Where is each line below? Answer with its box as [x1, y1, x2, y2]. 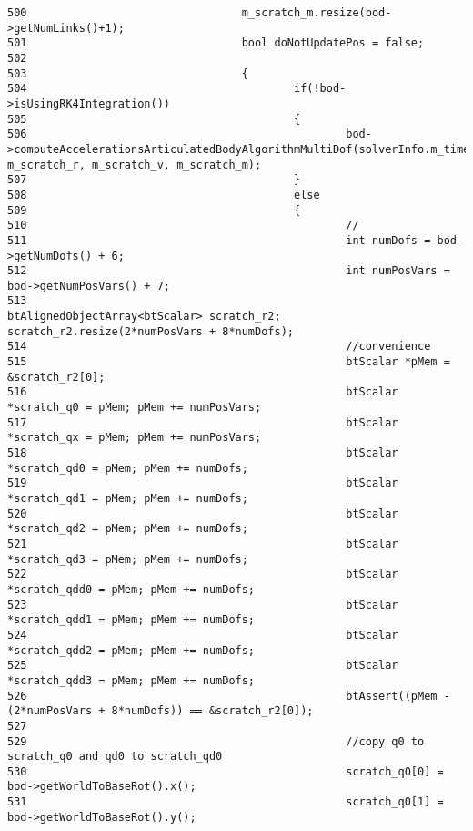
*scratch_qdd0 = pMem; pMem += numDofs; [7, 582, 256, 596]
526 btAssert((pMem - [7, 689, 450, 703]
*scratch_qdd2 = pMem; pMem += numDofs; [7, 643, 256, 657]
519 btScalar [7, 477, 398, 490]
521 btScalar [7, 537, 398, 550]
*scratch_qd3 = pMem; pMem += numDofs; [7, 552, 248, 566]
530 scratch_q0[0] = [7, 764, 444, 778]
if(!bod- [293, 82, 347, 96]
